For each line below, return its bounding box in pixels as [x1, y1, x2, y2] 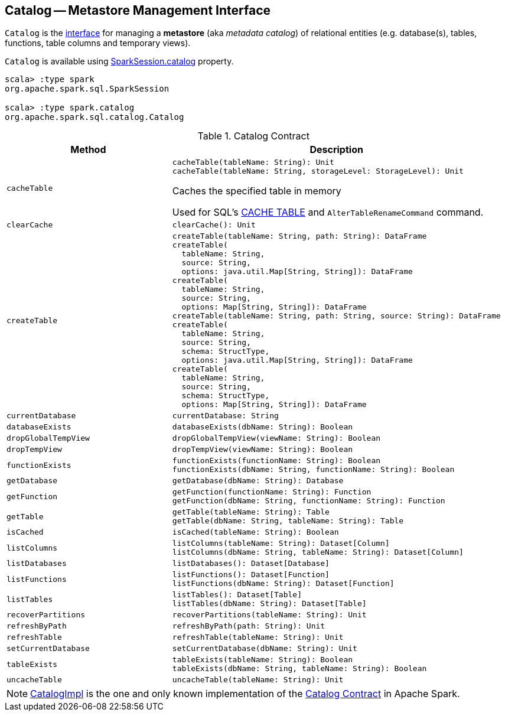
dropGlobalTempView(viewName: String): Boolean [172, 434, 381, 443]
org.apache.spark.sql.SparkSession [5, 84, 170, 94]
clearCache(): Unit [172, 220, 256, 230]
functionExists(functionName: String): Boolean [172, 456, 381, 466]
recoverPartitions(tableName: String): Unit [172, 610, 367, 620]
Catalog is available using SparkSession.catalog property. [5, 56, 234, 67]
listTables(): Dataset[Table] [172, 590, 302, 600]
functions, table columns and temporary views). [5, 38, 191, 48]
